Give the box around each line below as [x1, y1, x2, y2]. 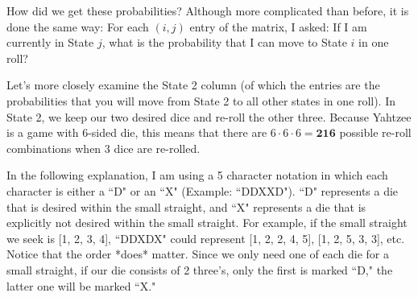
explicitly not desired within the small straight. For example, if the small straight [6, 214, 408, 231]
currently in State [6, 34, 94, 51]
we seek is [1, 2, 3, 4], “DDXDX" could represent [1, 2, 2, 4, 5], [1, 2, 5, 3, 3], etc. [6, 229, 405, 246]
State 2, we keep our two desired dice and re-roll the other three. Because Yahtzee [6, 108, 412, 125]
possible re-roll [339, 124, 412, 141]
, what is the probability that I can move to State [101, 34, 347, 51]
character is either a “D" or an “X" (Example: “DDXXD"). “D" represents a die [6, 182, 399, 199]
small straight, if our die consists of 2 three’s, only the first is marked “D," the [6, 261, 393, 278]
